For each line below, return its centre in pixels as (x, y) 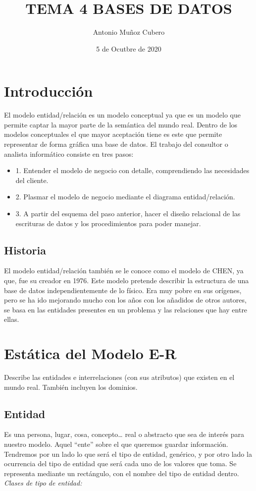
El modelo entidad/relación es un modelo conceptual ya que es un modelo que (122, 115)
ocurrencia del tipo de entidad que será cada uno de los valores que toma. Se (120, 463)
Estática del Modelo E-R (90, 353)
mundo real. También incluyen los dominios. (71, 387)
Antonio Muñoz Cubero (129, 32)
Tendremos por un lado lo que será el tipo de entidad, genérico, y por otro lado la (128, 454)
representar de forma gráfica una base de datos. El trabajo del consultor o (116, 144)
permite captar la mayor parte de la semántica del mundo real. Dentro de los (121, 124)
